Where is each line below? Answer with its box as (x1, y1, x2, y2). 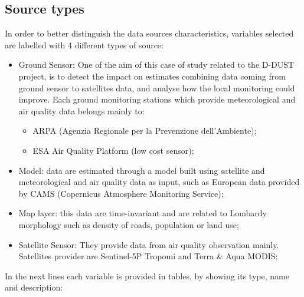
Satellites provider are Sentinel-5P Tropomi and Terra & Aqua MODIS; (18, 250, 278, 262)
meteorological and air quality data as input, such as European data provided (18, 176, 300, 188)
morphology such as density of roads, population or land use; (18, 218, 239, 230)
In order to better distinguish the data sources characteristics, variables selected (5, 27, 294, 39)
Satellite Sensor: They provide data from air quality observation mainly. (18, 238, 279, 250)
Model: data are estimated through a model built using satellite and (18, 164, 265, 176)
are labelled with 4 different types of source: (5, 38, 164, 51)
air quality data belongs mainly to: (18, 104, 145, 117)
